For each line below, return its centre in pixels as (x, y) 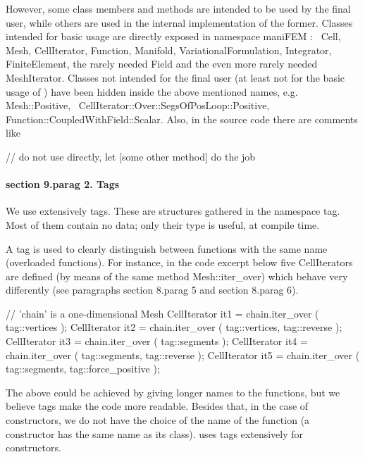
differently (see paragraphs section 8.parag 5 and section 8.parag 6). (152, 290)
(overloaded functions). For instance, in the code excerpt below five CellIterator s (179, 262)
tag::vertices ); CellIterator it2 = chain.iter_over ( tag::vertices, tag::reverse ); (174, 327)
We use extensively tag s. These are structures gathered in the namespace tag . (173, 211)
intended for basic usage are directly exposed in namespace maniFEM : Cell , (173, 36)
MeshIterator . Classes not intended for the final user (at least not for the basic (175, 77)
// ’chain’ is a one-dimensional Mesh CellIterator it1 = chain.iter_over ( (162, 313)
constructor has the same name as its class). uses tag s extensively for (155, 433)
